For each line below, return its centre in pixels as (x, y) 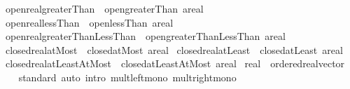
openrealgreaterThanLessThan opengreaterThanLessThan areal (145, 36)
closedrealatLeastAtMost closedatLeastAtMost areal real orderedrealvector (175, 63)
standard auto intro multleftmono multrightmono (127, 77)
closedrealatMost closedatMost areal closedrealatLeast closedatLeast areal (174, 49)
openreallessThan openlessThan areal (89, 22)
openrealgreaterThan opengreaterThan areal (104, 8)
